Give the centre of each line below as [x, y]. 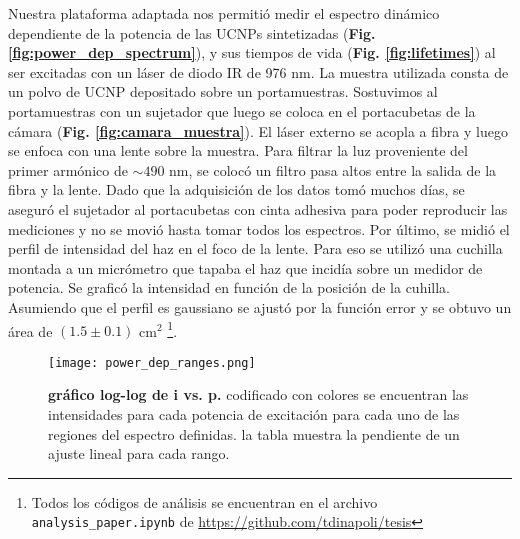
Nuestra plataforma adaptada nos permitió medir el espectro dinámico [224, 13]
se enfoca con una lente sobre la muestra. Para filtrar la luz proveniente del [238, 150]
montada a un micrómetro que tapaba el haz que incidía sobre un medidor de [245, 267]
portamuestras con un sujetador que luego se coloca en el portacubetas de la [242, 110]
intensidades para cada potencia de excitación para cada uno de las [254, 414]
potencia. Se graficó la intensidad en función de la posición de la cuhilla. [229, 287]
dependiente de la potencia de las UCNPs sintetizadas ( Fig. [192, 32]
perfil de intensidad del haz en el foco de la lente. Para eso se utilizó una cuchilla [255, 248]
